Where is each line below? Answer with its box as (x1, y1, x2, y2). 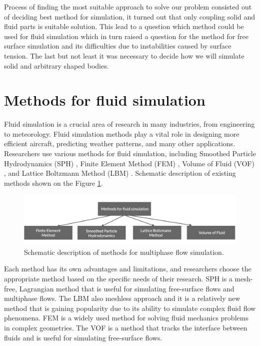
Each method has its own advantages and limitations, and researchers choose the (4, 263, 251, 274)
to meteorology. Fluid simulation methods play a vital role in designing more (4, 128, 239, 139)
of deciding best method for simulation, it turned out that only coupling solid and (4, 11, 255, 22)
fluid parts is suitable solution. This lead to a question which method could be (4, 21, 244, 32)
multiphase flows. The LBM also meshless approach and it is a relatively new (4, 293, 240, 303)
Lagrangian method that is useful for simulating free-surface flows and (19, 283, 234, 293)
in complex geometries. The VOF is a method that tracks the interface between (4, 322, 247, 332)
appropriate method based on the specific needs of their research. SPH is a (4, 273, 232, 283)
